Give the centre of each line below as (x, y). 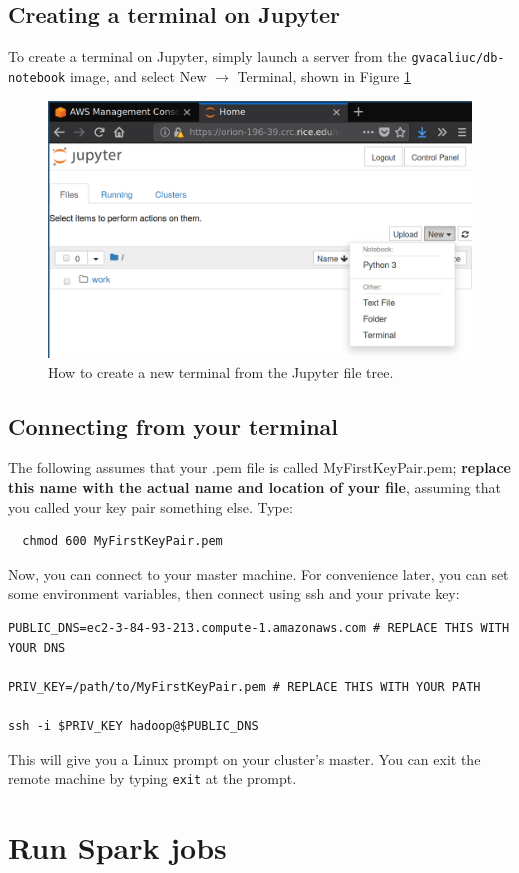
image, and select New (138, 75)
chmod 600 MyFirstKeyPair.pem (122, 541)
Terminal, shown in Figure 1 (324, 75)
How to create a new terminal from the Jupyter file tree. (221, 371)
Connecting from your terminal (173, 425)
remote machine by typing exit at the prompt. (152, 778)
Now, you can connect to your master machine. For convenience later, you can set (258, 573)
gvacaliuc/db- (458, 58)
